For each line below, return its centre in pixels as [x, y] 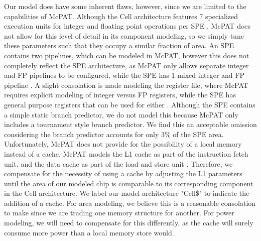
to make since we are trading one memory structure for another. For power [119, 213]
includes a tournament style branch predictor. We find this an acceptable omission [130, 124]
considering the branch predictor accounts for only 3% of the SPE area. [114, 134]
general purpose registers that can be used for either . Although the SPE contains [130, 104]
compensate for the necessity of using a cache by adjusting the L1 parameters [123, 173]
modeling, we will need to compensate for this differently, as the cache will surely [129, 223]
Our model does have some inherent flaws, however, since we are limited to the [125, 6]
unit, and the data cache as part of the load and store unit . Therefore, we [118, 163]
